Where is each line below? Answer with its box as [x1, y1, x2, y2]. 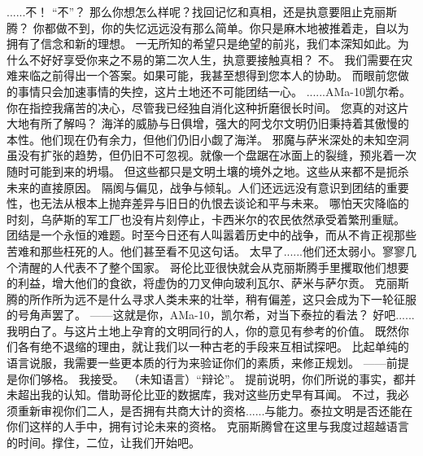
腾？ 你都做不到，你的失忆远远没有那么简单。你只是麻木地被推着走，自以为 [7, 19, 409, 36]
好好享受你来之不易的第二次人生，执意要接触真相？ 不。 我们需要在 [40, 50, 402, 68]
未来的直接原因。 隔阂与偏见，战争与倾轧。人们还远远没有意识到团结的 [7, 178, 386, 195]
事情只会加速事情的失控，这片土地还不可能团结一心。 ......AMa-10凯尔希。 [17, 82, 412, 99]
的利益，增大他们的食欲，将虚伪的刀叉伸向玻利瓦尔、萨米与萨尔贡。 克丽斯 [7, 274, 409, 292]
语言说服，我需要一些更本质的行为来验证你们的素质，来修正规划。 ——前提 [7, 354, 409, 371]
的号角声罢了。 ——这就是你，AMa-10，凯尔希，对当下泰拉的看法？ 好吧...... [7, 306, 415, 323]
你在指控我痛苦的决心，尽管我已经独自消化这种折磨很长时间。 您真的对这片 [7, 99, 409, 116]
